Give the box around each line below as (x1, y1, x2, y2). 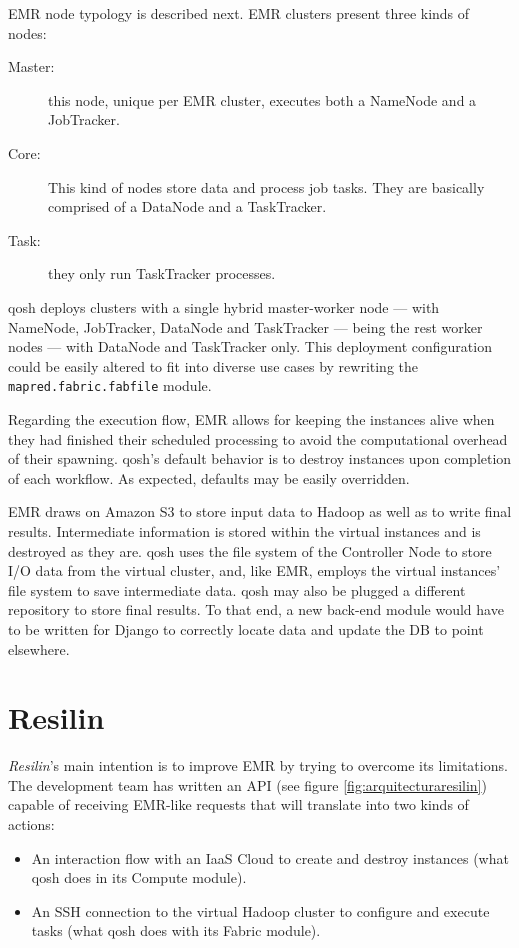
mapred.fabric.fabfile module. (8, 375, 212, 396)
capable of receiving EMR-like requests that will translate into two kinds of (8, 794, 469, 815)
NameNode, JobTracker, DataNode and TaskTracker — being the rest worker (8, 316, 483, 337)
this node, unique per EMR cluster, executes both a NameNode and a (48, 89, 477, 110)
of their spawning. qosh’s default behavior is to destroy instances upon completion (8, 448, 512, 469)
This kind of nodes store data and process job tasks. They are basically (48, 176, 485, 197)
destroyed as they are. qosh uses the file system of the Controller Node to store (8, 540, 492, 561)
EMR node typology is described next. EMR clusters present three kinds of (8, 3, 470, 23)
